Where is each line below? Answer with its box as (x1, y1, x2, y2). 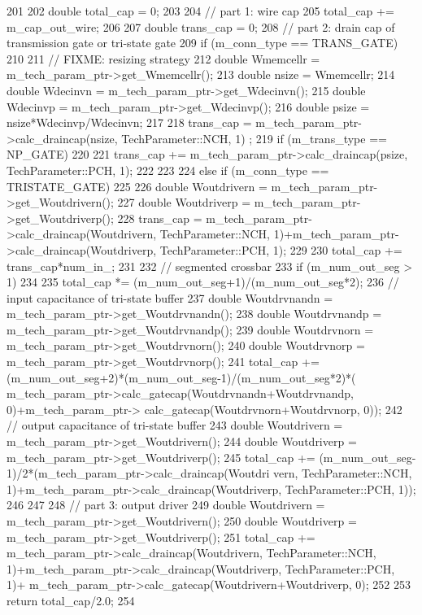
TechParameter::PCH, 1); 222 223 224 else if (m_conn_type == (7, 161, 329, 178)
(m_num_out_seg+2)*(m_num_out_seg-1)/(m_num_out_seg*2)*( (7, 369, 356, 386)
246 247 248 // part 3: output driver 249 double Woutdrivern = (7, 496, 325, 513)
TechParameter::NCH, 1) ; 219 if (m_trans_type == (121, 129, 387, 146)
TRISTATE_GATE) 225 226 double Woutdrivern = (7, 177, 268, 194)
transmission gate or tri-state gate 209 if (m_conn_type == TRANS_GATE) (7, 34, 398, 51)
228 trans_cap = (117, 209, 202, 226)
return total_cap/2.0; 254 (7, 591, 135, 608)
